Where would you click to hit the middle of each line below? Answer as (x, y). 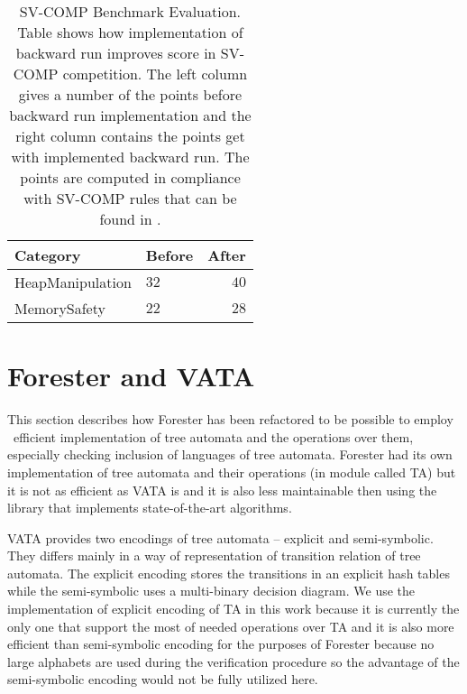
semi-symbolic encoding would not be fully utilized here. (163, 679)
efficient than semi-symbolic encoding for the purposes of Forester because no (221, 644)
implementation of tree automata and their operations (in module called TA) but (232, 472)
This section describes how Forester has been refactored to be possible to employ (230, 419)
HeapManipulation (73, 282)
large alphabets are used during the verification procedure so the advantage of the (233, 661)
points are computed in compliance (130, 177)
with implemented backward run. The (130, 157)
